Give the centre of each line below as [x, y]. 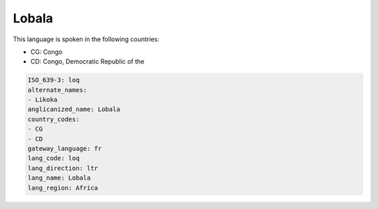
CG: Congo [47, 52]
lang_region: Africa [63, 188]
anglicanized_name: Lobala [74, 109]
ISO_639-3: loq [54, 80]
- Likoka [43, 100]
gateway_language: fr [65, 149]
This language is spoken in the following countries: [86, 39]
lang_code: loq [54, 158]
